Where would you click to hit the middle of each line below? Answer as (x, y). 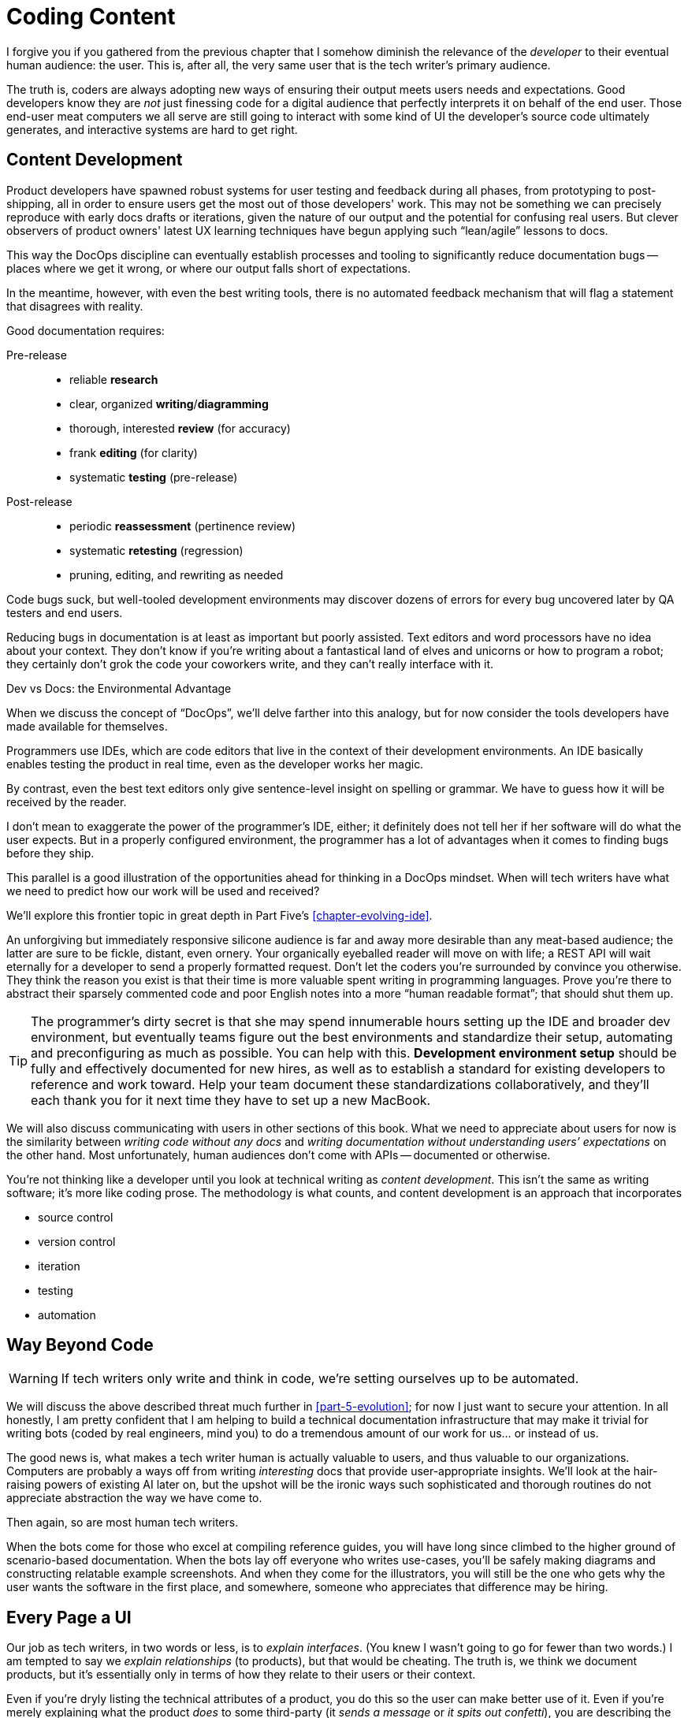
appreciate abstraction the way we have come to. (134, 1498)
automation (67, 1315)
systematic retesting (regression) (156, 550)
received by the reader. (67, 801)
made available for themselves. (87, 726)
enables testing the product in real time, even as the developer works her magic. (215, 764)
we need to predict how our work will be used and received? (163, 891)
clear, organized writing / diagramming (169, 403)
